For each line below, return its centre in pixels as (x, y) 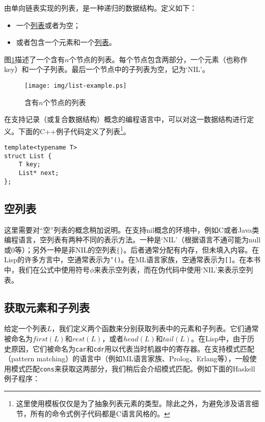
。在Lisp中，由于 (219, 338)
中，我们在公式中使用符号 (47, 269)
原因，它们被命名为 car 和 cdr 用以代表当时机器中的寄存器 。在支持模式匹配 (132, 348)
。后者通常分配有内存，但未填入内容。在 (191, 249)
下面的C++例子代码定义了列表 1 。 (74, 130)
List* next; (39, 173)
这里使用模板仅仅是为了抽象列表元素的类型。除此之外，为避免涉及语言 (134, 403)
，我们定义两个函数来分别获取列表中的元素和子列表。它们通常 (155, 328)
